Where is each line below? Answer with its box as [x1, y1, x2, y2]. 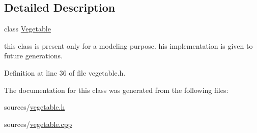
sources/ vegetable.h [4, 102, 65, 112]
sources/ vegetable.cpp [4, 118, 72, 129]
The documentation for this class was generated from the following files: [4, 84, 229, 95]
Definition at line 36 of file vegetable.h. [4, 67, 126, 78]
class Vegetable [4, 23, 51, 34]
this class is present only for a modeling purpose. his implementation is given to [4, 40, 253, 51]
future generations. [4, 50, 63, 61]
